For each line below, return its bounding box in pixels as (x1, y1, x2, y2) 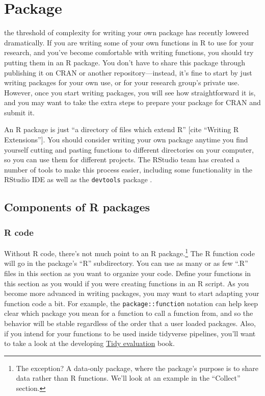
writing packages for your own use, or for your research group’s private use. (4, 77, 240, 88)
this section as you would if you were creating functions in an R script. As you (4, 278, 249, 288)
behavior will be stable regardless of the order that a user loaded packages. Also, (4, 317, 256, 328)
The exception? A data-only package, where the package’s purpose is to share (16, 362, 259, 373)
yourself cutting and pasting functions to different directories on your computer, (4, 144, 254, 155)
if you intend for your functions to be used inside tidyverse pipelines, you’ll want (4, 328, 256, 338)
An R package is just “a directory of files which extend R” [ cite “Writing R (4, 124, 239, 135)
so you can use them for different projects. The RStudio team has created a (4, 154, 240, 165)
